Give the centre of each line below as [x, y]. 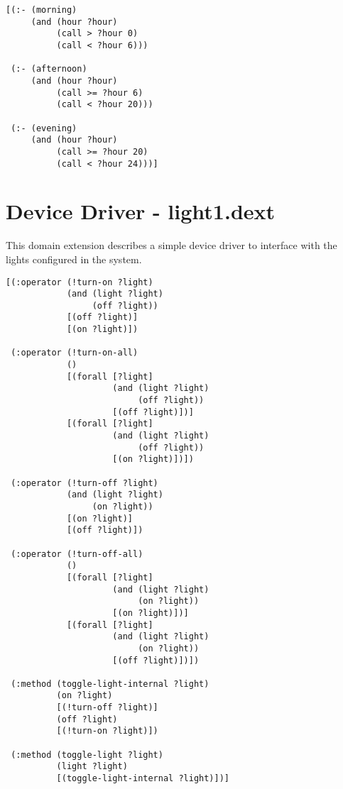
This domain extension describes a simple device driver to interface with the [171, 245]
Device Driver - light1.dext [141, 211]
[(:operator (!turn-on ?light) [80, 282]
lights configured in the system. [74, 259]
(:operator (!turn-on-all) [75, 353]
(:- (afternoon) [49, 69]
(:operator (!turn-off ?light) [85, 483]
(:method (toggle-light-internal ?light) [110, 684]
